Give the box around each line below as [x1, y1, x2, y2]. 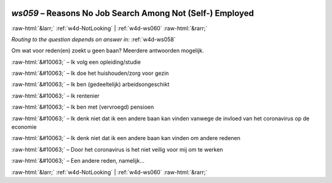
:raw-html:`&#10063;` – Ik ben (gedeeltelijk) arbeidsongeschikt [11, 80, 170, 88]
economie [11, 123, 37, 131]
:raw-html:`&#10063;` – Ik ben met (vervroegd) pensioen [11, 103, 154, 111]
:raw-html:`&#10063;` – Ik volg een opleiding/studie [11, 58, 141, 66]
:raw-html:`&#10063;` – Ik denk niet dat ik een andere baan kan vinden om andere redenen [11, 134, 241, 142]
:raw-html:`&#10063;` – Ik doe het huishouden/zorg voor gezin [11, 69, 169, 77]
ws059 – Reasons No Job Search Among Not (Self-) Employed [11, 8, 255, 18]
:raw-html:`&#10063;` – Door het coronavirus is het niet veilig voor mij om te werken [11, 146, 224, 153]
